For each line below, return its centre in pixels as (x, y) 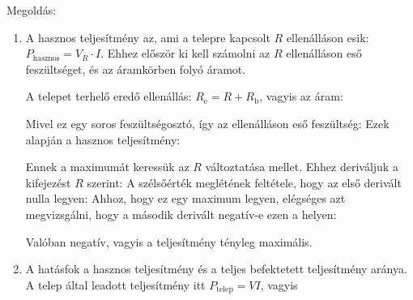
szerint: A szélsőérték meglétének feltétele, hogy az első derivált (244, 182)
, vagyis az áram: (301, 96)
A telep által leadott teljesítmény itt (115, 284)
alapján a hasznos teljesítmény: (103, 139)
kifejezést (48, 182)
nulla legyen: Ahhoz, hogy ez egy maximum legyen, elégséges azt (185, 198)
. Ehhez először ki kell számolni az (185, 53)
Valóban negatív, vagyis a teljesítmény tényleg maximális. (169, 241)
